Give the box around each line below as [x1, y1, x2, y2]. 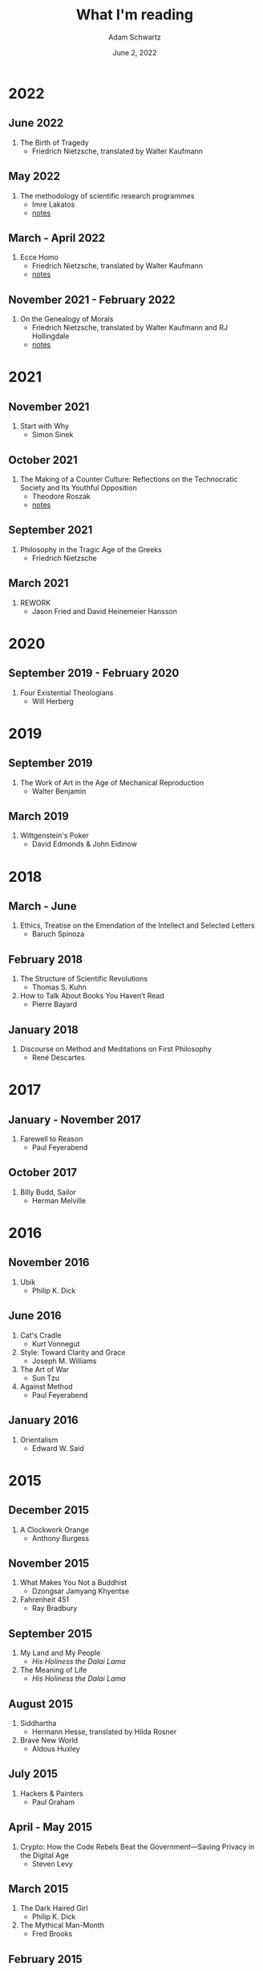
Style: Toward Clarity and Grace [19, 1347, 126, 1357]
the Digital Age [19, 1850, 70, 1860]
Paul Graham [31, 1797, 75, 1806]
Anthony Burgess [31, 1533, 90, 1543]
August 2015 [8, 1697, 74, 1711]
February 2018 [8, 953, 83, 966]
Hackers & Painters [19, 1789, 83, 1798]
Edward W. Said [31, 1443, 84, 1453]
